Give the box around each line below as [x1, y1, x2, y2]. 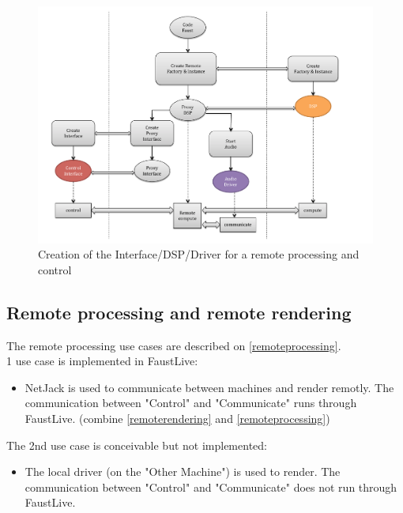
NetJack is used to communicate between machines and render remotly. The [24, 379, 394, 395]
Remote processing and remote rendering [6, 300, 352, 324]
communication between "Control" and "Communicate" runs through [24, 394, 357, 411]
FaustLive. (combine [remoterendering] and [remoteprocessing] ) [24, 410, 330, 427]
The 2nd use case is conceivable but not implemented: [6, 436, 267, 453]
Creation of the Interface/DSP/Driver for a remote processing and [38, 246, 360, 262]
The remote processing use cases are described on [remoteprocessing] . [6, 337, 341, 353]
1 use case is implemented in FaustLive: [6, 353, 198, 369]
